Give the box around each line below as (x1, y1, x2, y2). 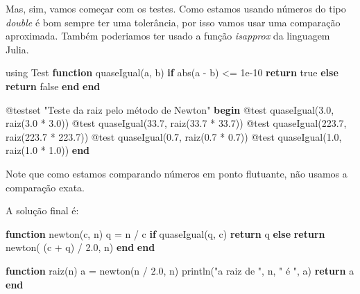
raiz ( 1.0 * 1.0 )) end (6, 143, 90, 157)
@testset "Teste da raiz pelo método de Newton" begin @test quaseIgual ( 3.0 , (6, 102, 334, 116)
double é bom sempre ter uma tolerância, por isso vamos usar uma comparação (6, 15, 341, 29)
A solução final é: (6, 203, 79, 218)
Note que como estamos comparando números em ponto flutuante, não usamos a (6, 166, 348, 180)
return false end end (6, 78, 101, 93)
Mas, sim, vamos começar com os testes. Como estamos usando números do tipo (6, 1, 346, 15)
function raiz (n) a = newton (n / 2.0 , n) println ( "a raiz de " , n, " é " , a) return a (6, 263, 354, 277)
